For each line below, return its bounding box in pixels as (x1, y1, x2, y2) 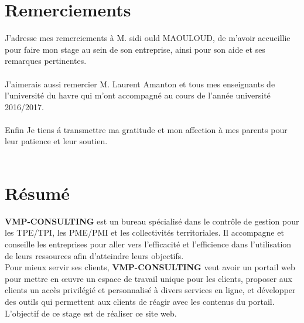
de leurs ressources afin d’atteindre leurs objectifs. (5, 249, 184, 261)
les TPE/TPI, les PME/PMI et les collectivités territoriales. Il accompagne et (5, 226, 284, 239)
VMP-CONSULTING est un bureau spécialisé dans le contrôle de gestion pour (5, 215, 299, 227)
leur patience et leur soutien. (5, 135, 108, 147)
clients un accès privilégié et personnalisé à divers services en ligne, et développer (5, 284, 296, 296)
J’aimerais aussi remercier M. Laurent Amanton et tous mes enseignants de (5, 77, 275, 90)
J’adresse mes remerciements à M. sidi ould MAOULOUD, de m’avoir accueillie (5, 32, 291, 44)
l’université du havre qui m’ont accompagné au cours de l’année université (5, 89, 271, 101)
